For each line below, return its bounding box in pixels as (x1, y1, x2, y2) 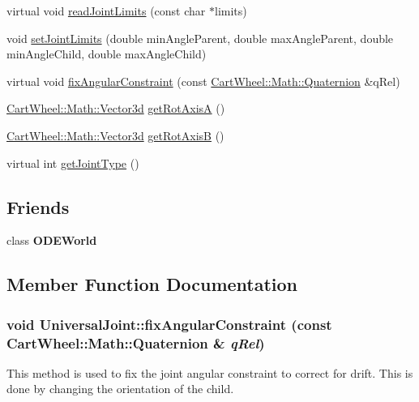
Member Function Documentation (6, 272, 298, 297)
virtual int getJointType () (6, 154, 139, 171)
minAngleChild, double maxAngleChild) (6, 45, 207, 62)
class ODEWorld (6, 232, 97, 249)
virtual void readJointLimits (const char (6, 2, 206, 19)
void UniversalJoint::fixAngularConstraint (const (6, 314, 332, 334)
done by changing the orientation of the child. (6, 380, 234, 397)
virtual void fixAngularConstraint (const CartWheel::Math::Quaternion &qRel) (6, 72, 400, 89)
